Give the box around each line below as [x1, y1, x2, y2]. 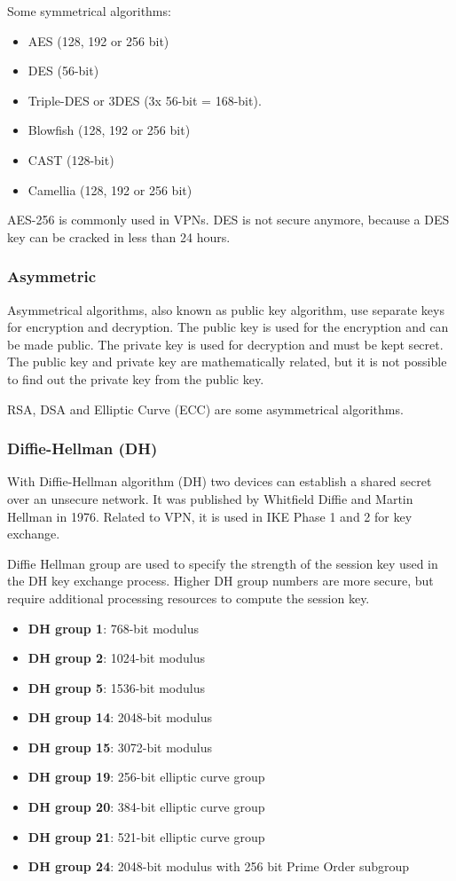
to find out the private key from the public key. [7, 369, 264, 388]
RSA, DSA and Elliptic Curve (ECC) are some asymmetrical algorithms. [7, 399, 404, 418]
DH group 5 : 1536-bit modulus [28, 678, 205, 696]
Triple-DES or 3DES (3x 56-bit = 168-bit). [28, 90, 262, 109]
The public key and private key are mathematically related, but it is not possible [7, 352, 447, 371]
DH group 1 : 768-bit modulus [28, 618, 199, 637]
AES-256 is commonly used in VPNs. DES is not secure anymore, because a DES [7, 210, 450, 229]
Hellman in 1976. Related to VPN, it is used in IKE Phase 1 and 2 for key [7, 507, 413, 525]
